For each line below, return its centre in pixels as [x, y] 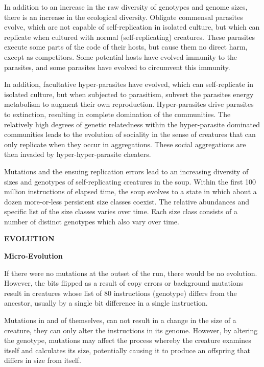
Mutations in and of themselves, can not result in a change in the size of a [120, 320]
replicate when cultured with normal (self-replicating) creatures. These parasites [130, 37]
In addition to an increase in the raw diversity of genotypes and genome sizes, [126, 7]
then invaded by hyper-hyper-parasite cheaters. [78, 154]
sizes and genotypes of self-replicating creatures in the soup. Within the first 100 [130, 181]
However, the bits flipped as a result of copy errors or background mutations [124, 283]
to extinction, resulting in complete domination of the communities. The [117, 114]
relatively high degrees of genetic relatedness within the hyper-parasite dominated [132, 124]
